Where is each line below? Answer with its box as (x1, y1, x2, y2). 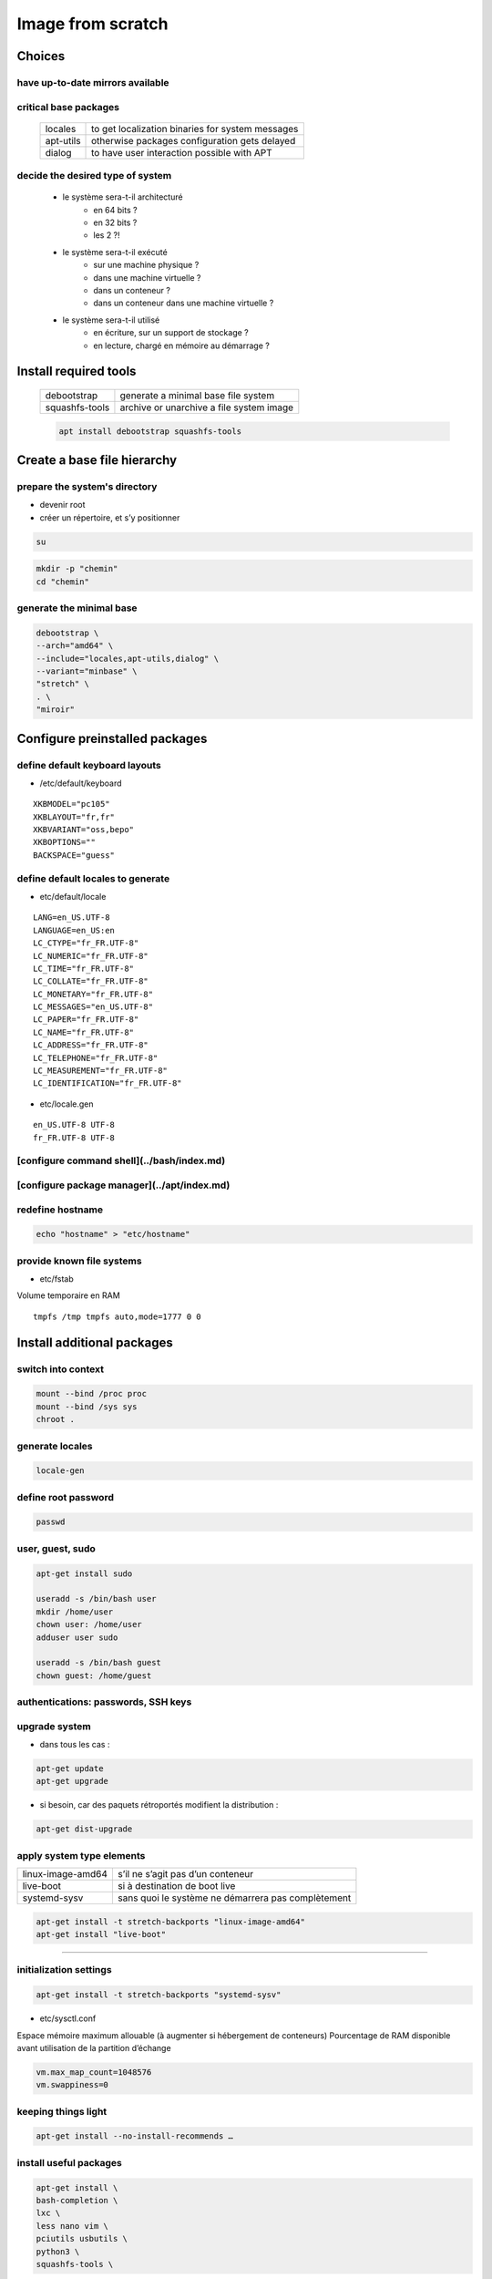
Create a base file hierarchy (16, 452, 178, 468)
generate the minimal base (16, 602, 138, 614)
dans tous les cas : (39, 1738, 110, 1749)
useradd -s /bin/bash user (36, 1593, 157, 1604)
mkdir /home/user (36, 1606, 114, 1617)
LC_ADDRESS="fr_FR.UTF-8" (33, 1040, 149, 1050)
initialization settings (16, 1964, 113, 1976)
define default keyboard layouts (16, 758, 161, 771)
